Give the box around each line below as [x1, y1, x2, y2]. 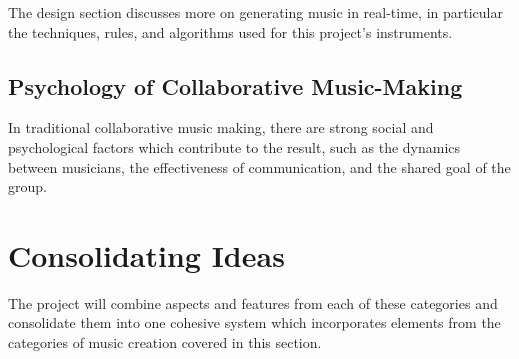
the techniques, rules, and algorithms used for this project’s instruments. [8, 21, 453, 42]
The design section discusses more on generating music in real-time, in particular [8, 2, 503, 22]
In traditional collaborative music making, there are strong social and [8, 117, 434, 138]
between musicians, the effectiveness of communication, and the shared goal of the [8, 156, 511, 177]
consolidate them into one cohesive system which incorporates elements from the [8, 312, 501, 333]
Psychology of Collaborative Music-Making [8, 70, 463, 101]
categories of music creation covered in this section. [8, 332, 322, 353]
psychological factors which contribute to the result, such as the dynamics [8, 136, 461, 157]
